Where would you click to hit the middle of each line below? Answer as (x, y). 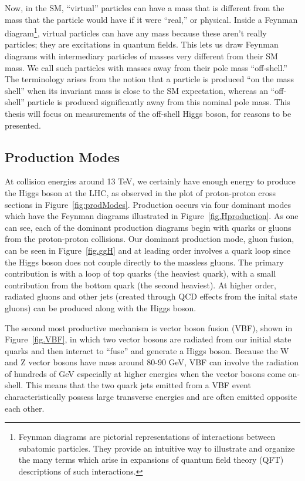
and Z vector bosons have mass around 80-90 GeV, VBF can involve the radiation (152, 362)
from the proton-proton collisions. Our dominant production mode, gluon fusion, (150, 239)
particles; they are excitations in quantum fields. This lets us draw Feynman (142, 44)
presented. (23, 125)
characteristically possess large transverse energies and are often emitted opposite (151, 397)
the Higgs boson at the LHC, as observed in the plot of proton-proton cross (140, 192)
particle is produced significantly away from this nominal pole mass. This (159, 102)
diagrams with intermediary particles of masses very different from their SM (141, 56)
